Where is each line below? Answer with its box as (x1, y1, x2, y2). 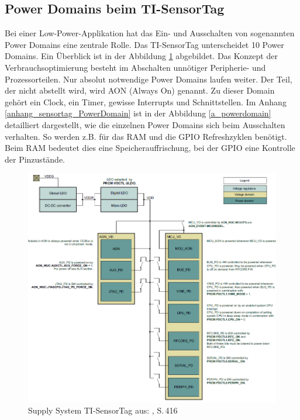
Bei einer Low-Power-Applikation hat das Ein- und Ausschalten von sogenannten (5, 27, 295, 39)
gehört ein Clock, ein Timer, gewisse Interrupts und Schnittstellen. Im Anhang (5, 95, 287, 108)
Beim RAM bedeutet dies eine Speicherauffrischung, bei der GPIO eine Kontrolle (5, 142, 295, 154)
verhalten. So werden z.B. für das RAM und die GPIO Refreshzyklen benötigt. (5, 130, 287, 142)
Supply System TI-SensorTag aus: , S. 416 (28, 404, 178, 416)
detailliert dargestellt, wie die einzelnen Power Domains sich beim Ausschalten (5, 118, 285, 130)
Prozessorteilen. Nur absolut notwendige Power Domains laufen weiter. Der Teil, (5, 73, 292, 85)
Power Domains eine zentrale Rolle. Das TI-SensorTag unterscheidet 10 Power (5, 38, 284, 50)
